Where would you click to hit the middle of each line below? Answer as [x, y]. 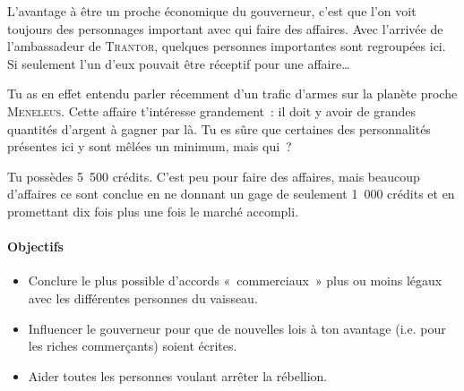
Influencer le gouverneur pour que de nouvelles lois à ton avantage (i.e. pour [237, 328]
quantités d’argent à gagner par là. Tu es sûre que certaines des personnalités [219, 128]
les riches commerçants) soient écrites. [133, 346]
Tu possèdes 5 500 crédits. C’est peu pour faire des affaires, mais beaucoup [214, 176]
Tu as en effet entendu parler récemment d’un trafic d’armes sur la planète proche [232, 93]
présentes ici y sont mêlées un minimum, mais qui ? [150, 146]
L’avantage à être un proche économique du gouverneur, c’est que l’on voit [212, 11]
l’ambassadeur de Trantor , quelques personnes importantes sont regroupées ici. [227, 46]
